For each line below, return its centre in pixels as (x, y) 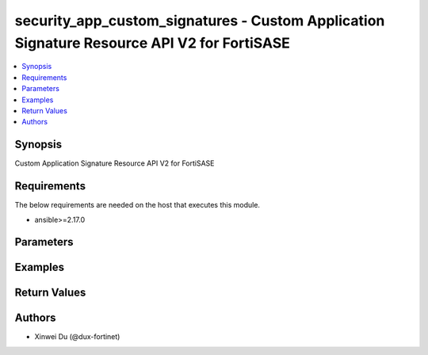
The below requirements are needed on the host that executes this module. (138, 205)
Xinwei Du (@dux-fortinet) (77, 337)
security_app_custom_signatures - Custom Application (200, 21)
